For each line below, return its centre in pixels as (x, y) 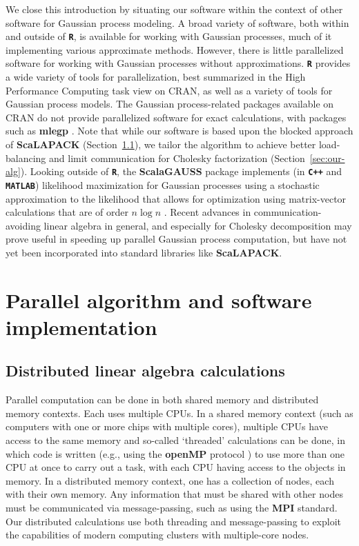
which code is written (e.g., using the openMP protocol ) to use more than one (175, 453)
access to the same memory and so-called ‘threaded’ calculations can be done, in (175, 440)
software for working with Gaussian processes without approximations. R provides (178, 63)
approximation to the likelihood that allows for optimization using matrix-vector (176, 198)
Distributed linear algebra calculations (145, 371)
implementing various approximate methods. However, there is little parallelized (175, 49)
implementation (81, 326)
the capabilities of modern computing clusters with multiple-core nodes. (157, 535)
